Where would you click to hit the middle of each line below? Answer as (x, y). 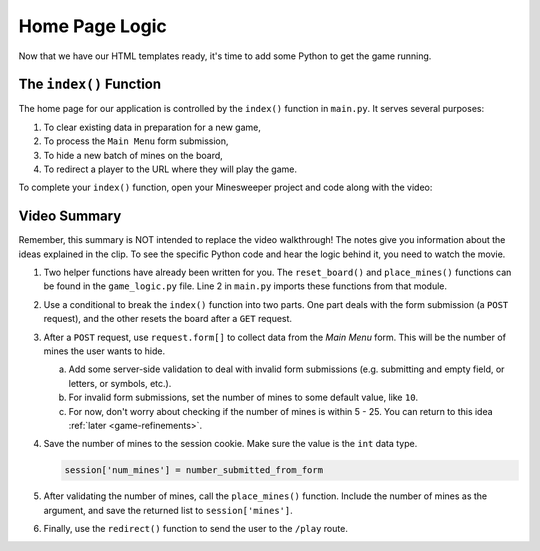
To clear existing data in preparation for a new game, (152, 127)
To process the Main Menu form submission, (136, 141)
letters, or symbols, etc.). (120, 383)
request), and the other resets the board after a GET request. (168, 319)
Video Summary (70, 216)
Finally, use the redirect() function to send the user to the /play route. (196, 529)
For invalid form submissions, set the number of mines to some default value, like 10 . (243, 397)
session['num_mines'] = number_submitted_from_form (194, 470)
